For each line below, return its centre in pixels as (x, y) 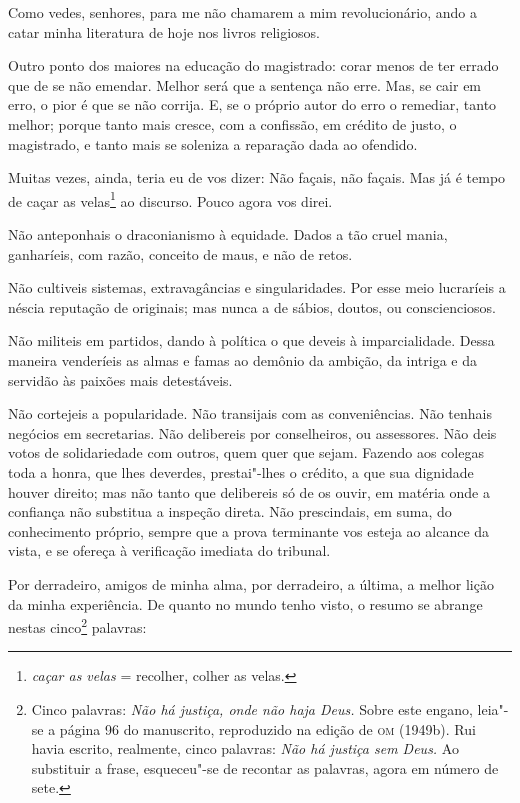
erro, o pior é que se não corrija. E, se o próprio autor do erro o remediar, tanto (252, 104)
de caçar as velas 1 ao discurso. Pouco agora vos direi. (170, 199)
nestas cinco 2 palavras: (77, 625)
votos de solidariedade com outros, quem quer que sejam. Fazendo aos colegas (246, 452)
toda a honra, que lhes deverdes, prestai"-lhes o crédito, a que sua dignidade (241, 471)
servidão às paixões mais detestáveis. (120, 379)
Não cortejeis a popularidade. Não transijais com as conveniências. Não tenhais (250, 413)
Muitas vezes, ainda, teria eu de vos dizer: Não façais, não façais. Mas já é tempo (257, 177)
